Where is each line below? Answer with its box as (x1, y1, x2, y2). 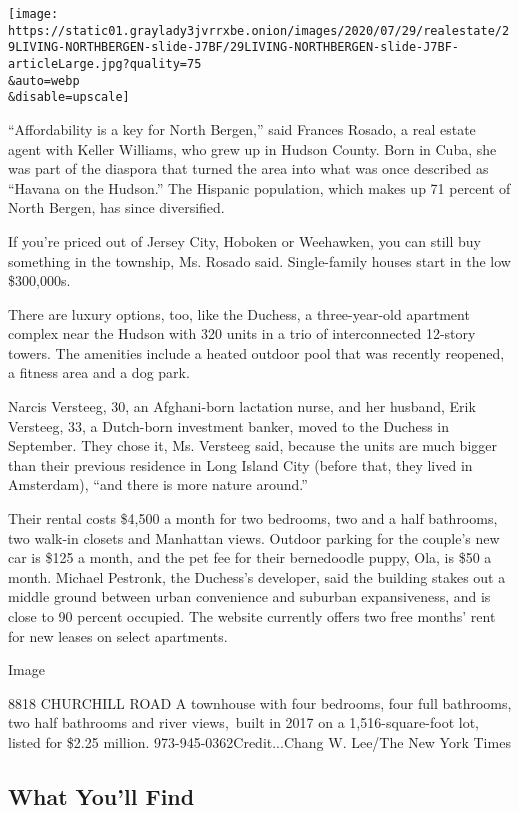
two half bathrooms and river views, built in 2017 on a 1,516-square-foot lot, (8, 712, 479, 733)
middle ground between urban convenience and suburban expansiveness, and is (8, 586, 491, 607)
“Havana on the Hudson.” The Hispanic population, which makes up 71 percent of (8, 177, 511, 198)
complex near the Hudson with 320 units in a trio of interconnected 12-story (8, 323, 476, 344)
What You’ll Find (8, 780, 195, 811)
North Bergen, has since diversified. (8, 197, 225, 218)
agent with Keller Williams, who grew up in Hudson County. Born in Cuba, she (8, 138, 497, 159)
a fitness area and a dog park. (8, 362, 190, 383)
